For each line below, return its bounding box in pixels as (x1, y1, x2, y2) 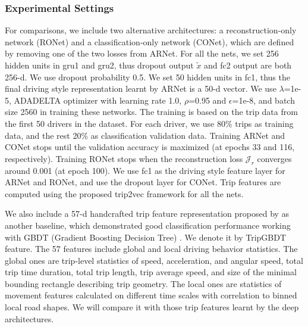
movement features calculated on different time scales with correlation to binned (5, 289, 297, 301)
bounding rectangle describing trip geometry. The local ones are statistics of (5, 277, 282, 289)
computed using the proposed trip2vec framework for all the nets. (5, 187, 244, 200)
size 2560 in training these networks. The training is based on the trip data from (5, 105, 298, 118)
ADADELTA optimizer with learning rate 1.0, (14, 94, 182, 106)
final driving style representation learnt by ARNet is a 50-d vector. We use (5, 82, 276, 95)
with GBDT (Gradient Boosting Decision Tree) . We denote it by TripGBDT (5, 231, 287, 243)
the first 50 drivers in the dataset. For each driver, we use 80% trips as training (5, 117, 294, 129)
